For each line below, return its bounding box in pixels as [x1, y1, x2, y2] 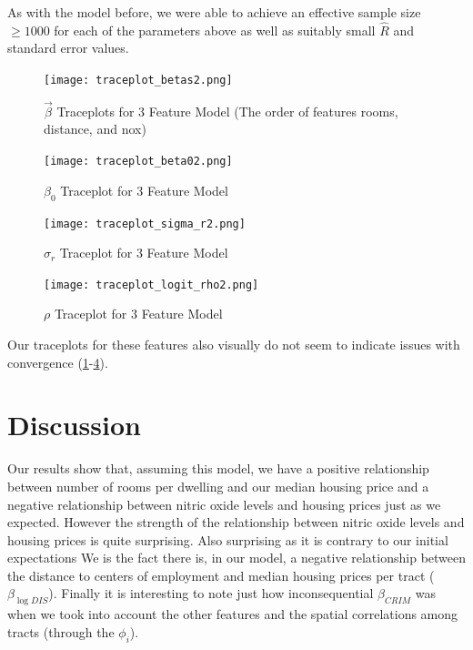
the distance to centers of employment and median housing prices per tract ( [7, 565, 435, 584]
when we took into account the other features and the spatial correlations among [7, 604, 458, 624]
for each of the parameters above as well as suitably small [54, 20, 376, 39]
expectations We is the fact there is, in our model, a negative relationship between [7, 548, 467, 567]
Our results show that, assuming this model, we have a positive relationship [7, 459, 429, 478]
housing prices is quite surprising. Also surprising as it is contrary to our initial [7, 530, 448, 549]
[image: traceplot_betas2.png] [44, 74, 233, 86]
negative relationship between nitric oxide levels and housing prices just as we [7, 494, 441, 513]
